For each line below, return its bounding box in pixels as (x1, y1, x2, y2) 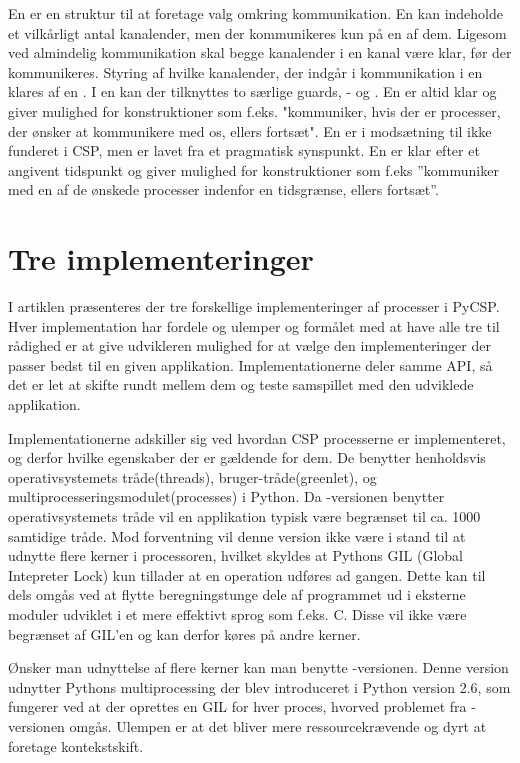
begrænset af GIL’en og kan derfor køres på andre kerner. (8, 623, 361, 644)
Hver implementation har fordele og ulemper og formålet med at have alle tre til (8, 315, 500, 336)
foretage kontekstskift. (8, 735, 144, 756)
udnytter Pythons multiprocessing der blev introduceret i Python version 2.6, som (8, 676, 511, 697)
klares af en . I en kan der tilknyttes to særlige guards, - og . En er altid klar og (8, 81, 497, 102)
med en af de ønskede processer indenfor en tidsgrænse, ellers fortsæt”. (8, 179, 439, 200)
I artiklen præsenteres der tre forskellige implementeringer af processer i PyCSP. (8, 296, 500, 317)
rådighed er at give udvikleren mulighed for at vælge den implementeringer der (8, 335, 491, 356)
